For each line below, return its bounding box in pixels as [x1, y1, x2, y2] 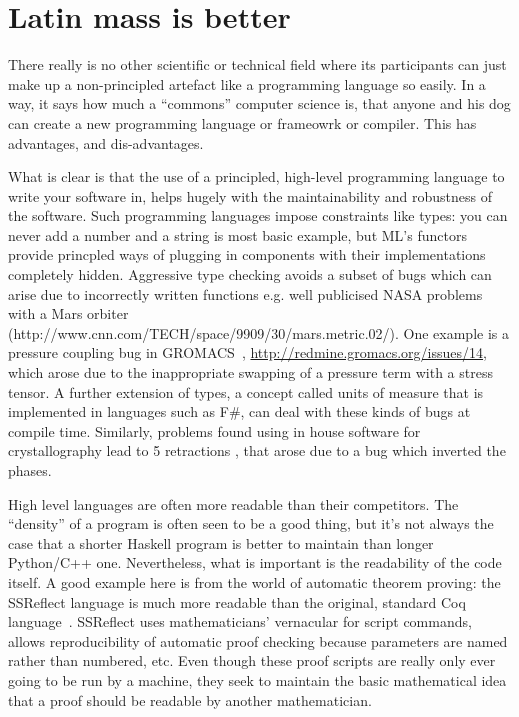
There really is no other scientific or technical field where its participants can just [8, 54, 507, 75]
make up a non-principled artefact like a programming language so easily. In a [8, 73, 486, 94]
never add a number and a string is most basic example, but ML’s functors [8, 224, 467, 245]
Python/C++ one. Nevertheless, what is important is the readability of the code [8, 552, 502, 573]
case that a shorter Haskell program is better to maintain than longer [8, 532, 434, 553]
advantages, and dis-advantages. [8, 132, 204, 153]
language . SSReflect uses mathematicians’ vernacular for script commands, [8, 611, 472, 632]
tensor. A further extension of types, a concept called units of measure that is [8, 381, 484, 402]
